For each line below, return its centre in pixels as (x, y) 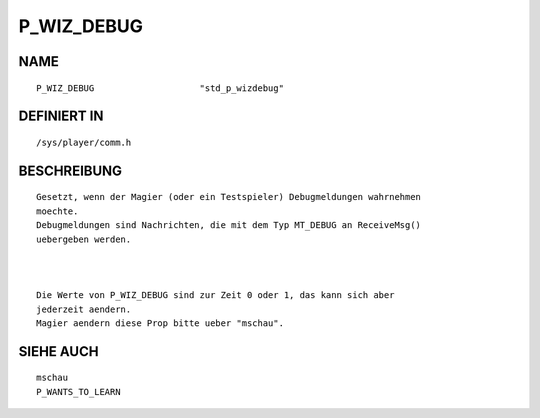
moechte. (57, 211)
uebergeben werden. (84, 239)
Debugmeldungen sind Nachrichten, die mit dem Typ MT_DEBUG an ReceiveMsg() (229, 225)
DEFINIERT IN (61, 116)
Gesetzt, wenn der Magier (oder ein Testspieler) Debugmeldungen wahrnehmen (229, 197)
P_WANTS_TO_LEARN (78, 391)
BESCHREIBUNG (70, 170)
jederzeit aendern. (84, 309)
